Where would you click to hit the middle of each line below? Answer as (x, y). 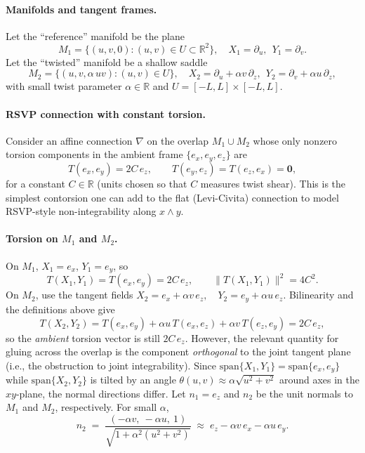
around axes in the (319, 380)
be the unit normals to (304, 393)
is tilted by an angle (133, 380)
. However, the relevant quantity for (262, 337)
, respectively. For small (106, 407)
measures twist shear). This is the (273, 183)
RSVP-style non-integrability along (81, 211)
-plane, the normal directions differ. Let (101, 393)
